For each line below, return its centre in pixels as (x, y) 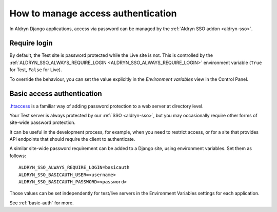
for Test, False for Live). (36, 70)
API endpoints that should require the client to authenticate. (72, 139)
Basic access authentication (56, 94)
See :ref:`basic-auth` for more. (42, 203)
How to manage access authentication (93, 13)
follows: (18, 156)
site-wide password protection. (43, 122)
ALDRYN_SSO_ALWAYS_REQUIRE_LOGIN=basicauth (74, 167)
